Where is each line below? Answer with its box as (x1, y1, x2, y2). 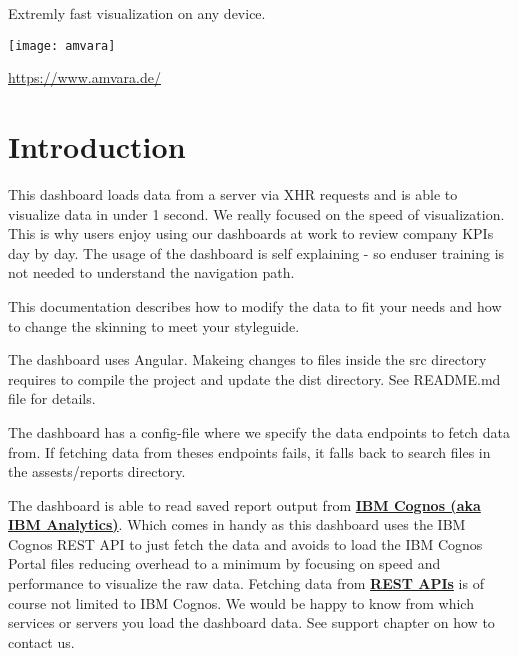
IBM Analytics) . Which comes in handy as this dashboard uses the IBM (8, 514, 466, 535)
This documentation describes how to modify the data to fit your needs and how (8, 295, 502, 316)
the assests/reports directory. (8, 461, 186, 482)
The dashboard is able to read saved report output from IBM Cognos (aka (8, 494, 481, 515)
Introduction (8, 126, 186, 167)
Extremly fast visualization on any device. (8, 3, 266, 23)
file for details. (8, 388, 96, 409)
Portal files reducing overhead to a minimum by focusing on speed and (8, 553, 441, 574)
